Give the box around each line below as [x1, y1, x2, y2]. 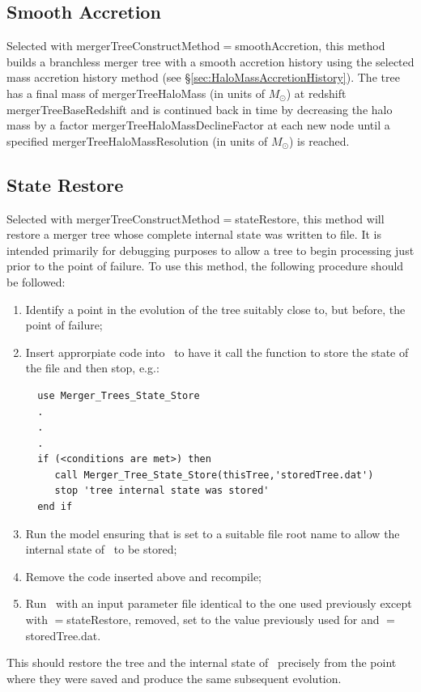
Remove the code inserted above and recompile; [25, 567, 262, 584]
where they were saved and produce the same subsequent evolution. [6, 669, 342, 686]
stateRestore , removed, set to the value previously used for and [66, 611, 380, 628]
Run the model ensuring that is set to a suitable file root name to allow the [25, 524, 400, 541]
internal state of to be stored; [25, 541, 177, 558]
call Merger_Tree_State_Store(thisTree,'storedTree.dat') [54, 469, 374, 481]
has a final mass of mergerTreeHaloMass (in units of [6, 84, 266, 101]
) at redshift [286, 84, 347, 101]
